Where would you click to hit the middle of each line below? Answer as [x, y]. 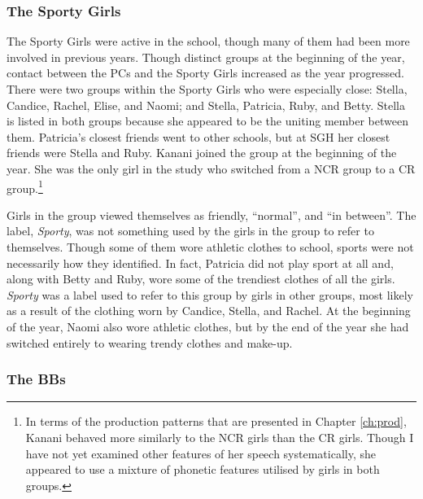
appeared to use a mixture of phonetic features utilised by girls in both [203, 469]
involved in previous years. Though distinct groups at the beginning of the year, [206, 57]
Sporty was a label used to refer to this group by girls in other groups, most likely [210, 294]
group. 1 [25, 186]
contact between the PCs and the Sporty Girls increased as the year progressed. [206, 73]
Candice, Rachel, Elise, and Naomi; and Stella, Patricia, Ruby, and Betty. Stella [206, 105]
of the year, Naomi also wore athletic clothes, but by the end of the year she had [208, 326]
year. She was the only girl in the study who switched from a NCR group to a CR [211, 168]
